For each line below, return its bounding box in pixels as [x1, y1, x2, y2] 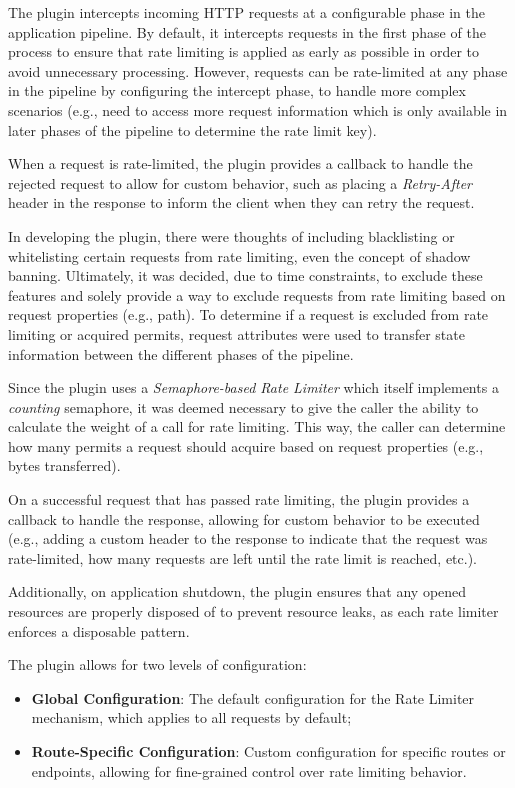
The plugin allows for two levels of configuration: [8, 654, 307, 675]
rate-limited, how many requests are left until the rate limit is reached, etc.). [8, 547, 477, 568]
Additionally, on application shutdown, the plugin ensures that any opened [8, 581, 467, 602]
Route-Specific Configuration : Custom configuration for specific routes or [31, 741, 506, 761]
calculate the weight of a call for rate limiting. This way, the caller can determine [8, 416, 506, 437]
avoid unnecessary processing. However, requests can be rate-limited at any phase [8, 60, 508, 81]
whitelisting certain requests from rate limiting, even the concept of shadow [8, 245, 471, 266]
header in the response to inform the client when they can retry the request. [8, 192, 475, 213]
